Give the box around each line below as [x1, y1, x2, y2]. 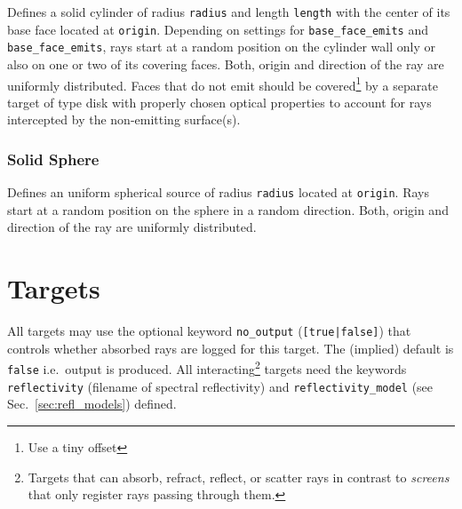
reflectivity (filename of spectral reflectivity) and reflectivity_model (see [7, 377, 434, 395]
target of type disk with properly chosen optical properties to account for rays [7, 92, 432, 111]
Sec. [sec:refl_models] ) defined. [7, 394, 177, 413]
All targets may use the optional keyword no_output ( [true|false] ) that [7, 322, 411, 340]
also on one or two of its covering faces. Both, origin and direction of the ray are [7, 54, 444, 73]
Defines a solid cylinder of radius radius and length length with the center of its [7, 3, 450, 20]
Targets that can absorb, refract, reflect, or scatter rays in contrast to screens [28, 467, 450, 486]
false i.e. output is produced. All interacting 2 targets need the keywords [7, 357, 407, 378]
